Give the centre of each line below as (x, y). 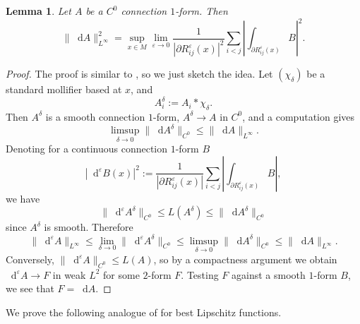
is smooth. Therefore (89, 227)
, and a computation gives (299, 116)
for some (121, 274)
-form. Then (202, 11)
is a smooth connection (95, 116)
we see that (30, 288)
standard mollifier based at (64, 89)
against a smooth (269, 274)
